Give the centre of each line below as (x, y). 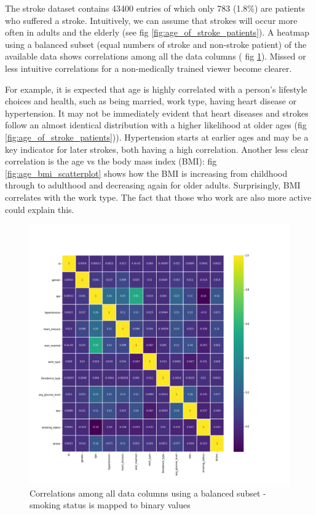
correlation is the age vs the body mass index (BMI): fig (111, 161)
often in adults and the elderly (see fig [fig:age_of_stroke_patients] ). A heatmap (157, 32)
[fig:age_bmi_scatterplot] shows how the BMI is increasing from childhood (146, 173)
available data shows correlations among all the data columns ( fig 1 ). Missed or (156, 56)
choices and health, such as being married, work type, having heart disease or (151, 101)
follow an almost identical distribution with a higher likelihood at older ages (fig (156, 125)
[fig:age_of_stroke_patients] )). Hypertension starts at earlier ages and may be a (157, 137)
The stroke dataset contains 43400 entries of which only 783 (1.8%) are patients (155, 8)
